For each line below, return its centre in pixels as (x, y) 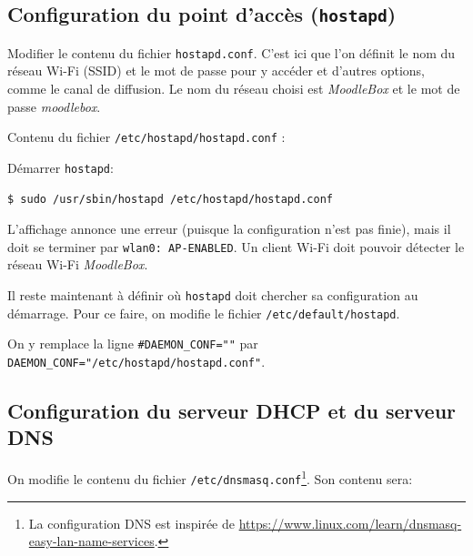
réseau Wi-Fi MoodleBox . (78, 264)
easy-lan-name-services (91, 541)
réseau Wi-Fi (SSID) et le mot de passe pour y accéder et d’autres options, (216, 71)
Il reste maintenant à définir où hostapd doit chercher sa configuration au (213, 294)
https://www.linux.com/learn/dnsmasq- (350, 523)
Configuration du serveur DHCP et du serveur (232, 410)
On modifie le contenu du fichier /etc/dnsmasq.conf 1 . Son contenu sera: (210, 477)
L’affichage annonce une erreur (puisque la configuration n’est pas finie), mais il (229, 229)
